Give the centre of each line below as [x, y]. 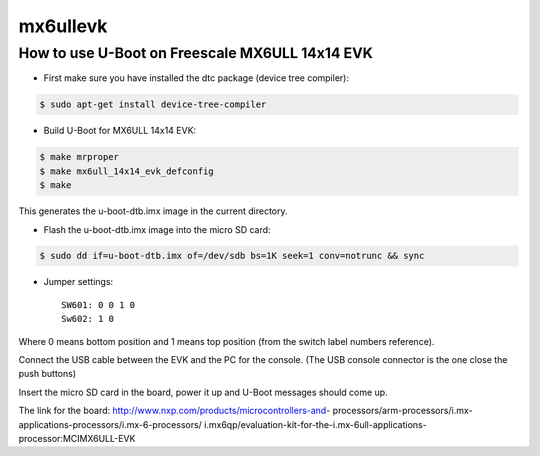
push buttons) [47, 374]
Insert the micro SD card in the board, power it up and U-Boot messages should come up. [203, 392]
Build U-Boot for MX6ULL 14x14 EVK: [120, 131]
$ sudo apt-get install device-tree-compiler [153, 104]
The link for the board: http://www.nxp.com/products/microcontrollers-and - [174, 411]
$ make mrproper [79, 157]
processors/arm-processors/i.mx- [402, 411]
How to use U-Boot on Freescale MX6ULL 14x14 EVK [196, 53]
